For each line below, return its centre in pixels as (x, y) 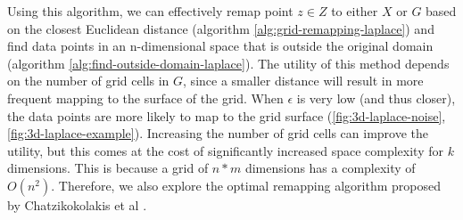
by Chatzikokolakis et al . (77, 204)
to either (355, 11)
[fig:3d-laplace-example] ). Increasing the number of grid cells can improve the (218, 133)
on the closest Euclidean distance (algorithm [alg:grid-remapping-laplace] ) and (221, 28)
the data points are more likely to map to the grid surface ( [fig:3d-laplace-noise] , (227, 115)
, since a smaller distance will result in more (303, 81)
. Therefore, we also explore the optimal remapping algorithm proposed (246, 185)
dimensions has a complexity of (330, 168)
